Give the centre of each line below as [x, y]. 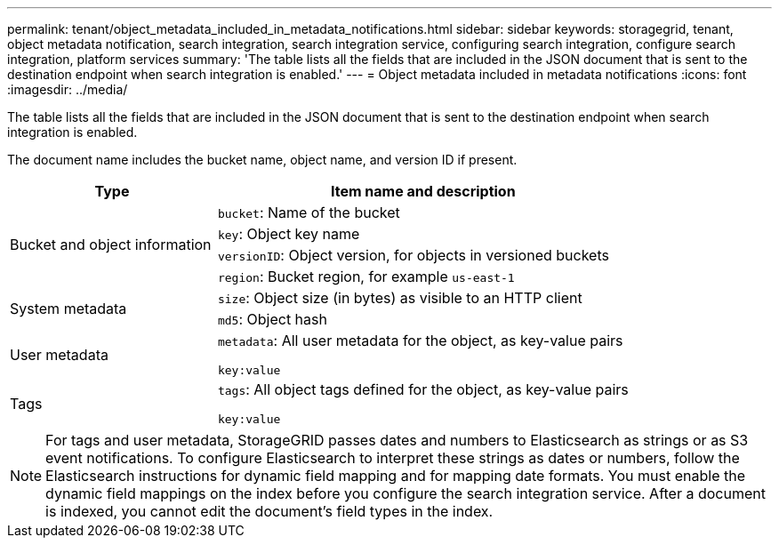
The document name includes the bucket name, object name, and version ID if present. [262, 160]
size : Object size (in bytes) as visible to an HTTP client [400, 298]
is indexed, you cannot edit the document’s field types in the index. [269, 511]
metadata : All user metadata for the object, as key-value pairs [420, 341]
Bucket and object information [111, 244]
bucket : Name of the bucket [309, 212]
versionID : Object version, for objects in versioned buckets [413, 255]
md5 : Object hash [272, 319]
